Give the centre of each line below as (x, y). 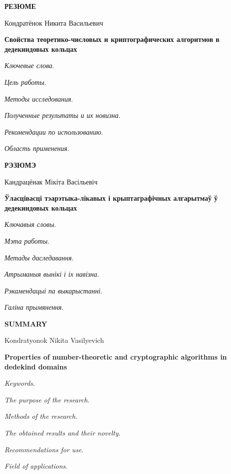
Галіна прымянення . (34, 307)
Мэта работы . (27, 240)
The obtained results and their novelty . (63, 433)
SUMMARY (26, 323)
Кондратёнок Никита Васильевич (54, 22)
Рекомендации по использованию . (54, 131)
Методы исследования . (39, 98)
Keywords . (20, 383)
